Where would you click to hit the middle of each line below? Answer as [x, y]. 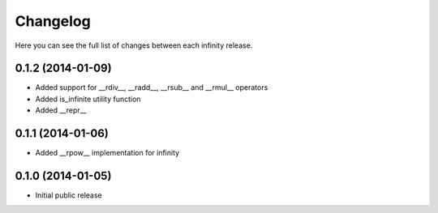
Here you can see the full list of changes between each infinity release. [134, 45]
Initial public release [69, 195]
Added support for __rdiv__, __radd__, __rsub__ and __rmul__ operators [152, 87]
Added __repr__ [61, 110]
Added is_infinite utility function [88, 99]
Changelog [53, 21]
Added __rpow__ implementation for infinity [107, 153]
